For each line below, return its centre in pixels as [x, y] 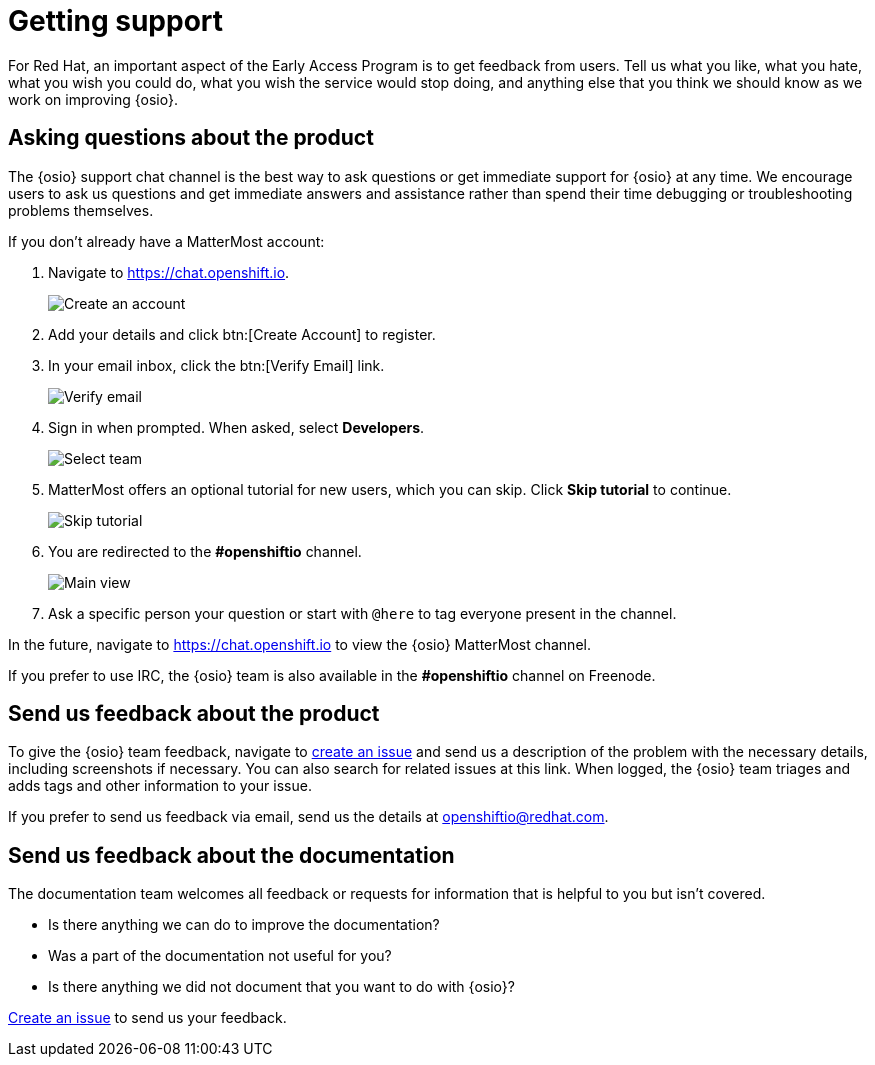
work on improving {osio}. [93, 99]
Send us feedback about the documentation [231, 855]
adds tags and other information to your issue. [160, 786]
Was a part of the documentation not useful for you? [220, 956]
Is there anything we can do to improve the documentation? [244, 925]
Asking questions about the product [191, 138]
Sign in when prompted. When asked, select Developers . [236, 427]
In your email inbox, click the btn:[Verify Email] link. [216, 365]
